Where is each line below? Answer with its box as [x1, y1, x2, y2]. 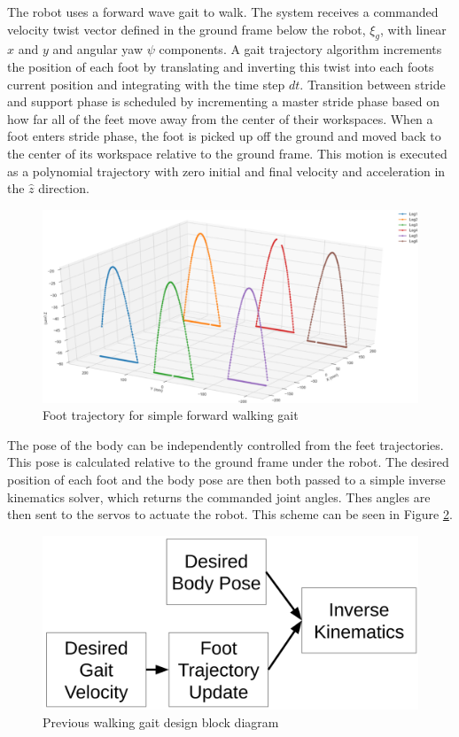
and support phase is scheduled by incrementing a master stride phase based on [7, 92, 440, 111]
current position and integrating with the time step [7, 74, 285, 93]
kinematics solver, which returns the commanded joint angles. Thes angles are [7, 487, 431, 506]
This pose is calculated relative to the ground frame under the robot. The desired [7, 453, 449, 471]
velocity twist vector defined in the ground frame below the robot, [7, 19, 366, 38]
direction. [38, 179, 89, 198]
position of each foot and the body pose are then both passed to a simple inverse [7, 469, 446, 488]
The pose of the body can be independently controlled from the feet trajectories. [7, 435, 444, 454]
